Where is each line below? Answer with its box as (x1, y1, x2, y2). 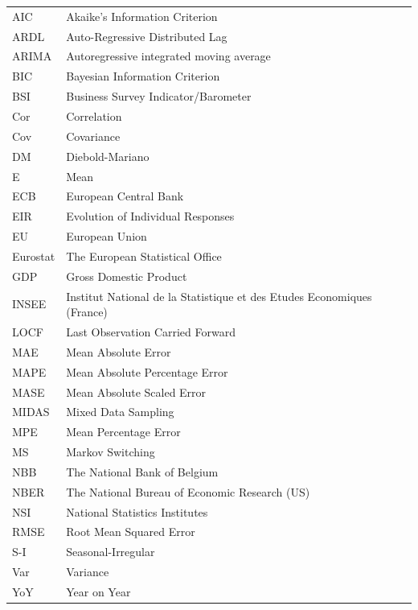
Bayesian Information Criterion (66, 68, 220, 84)
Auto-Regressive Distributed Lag (66, 27, 227, 44)
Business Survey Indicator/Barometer (66, 88, 252, 105)
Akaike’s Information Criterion (66, 7, 218, 24)
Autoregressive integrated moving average (66, 47, 271, 64)
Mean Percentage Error (66, 423, 181, 440)
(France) (66, 303, 108, 320)
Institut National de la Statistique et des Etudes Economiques (66, 287, 372, 304)
